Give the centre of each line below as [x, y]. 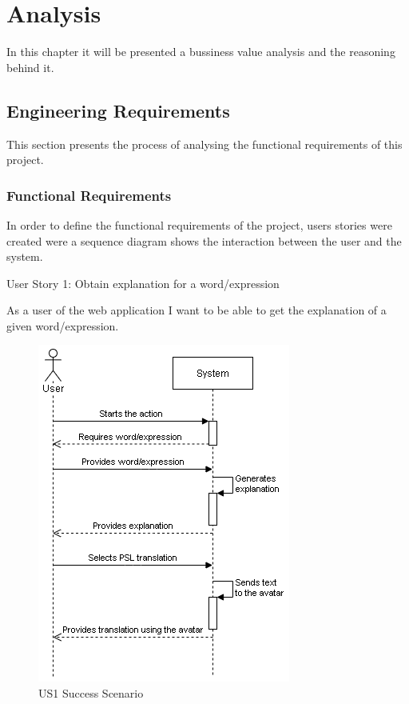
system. [25, 256]
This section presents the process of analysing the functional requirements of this [204, 144]
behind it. [30, 67]
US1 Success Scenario [91, 693]
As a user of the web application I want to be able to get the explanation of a [197, 310]
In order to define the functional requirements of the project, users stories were [199, 224]
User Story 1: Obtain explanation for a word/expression [143, 283]
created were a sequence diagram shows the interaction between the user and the [204, 240]
